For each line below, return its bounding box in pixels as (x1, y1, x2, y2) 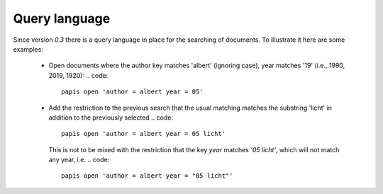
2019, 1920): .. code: (48, 71, 109, 79)
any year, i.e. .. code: (48, 156, 110, 164)
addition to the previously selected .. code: (48, 113, 174, 122)
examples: (13, 45, 44, 53)
